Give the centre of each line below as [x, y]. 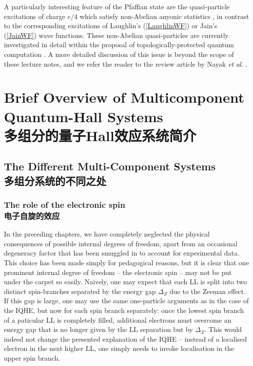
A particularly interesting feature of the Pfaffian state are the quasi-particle [117, 6]
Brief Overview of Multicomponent [124, 97]
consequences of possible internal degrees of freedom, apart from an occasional [121, 243]
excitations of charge [35, 16]
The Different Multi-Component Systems [110, 166]
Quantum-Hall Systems [84, 116]
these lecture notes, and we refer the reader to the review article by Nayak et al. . [126, 64]
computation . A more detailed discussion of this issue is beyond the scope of [119, 54]
